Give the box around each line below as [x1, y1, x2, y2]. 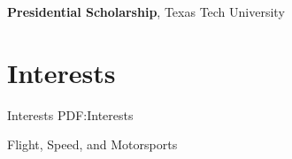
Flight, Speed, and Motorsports [7, 135, 178, 154]
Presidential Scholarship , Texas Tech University [7, 3, 285, 20]
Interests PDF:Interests [7, 105, 134, 124]
